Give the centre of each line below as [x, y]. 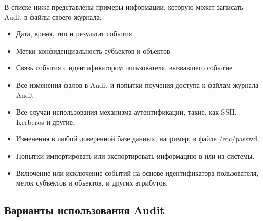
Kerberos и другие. [45, 121]
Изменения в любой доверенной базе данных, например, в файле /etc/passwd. [138, 139]
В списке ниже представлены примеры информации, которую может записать [124, 7]
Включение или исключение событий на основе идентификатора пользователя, [137, 173]
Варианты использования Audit [84, 210]
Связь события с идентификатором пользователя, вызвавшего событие [124, 68]
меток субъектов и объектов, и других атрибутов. [92, 183]
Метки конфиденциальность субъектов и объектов [93, 50]
